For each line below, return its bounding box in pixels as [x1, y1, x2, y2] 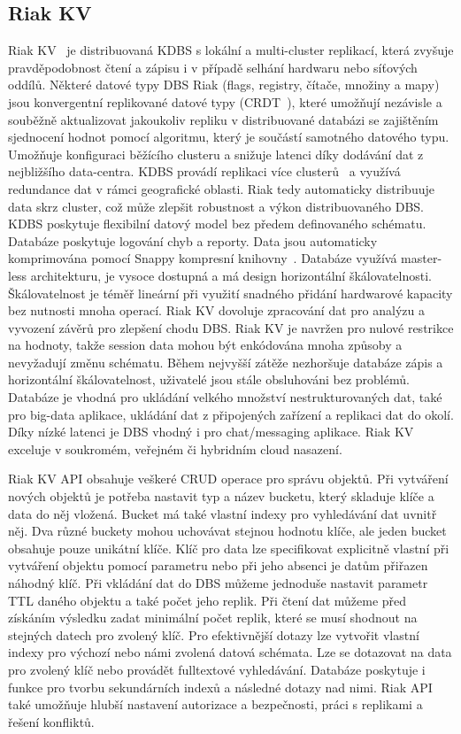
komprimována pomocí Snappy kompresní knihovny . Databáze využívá [8, 249, 397, 267]
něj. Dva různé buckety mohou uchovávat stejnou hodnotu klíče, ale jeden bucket [8, 522, 447, 540]
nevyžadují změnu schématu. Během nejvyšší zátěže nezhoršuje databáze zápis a [8, 352, 443, 371]
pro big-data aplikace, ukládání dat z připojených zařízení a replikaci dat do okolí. [8, 405, 454, 423]
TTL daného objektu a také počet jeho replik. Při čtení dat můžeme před [8, 591, 407, 609]
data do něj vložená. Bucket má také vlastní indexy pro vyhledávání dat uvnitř [8, 504, 437, 522]
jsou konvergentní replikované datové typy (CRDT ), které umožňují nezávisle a [8, 92, 442, 111]
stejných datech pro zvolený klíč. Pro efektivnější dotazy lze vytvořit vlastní [8, 625, 419, 644]
